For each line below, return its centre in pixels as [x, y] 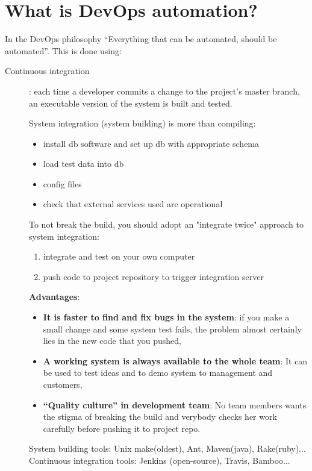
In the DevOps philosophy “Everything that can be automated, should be [141, 39]
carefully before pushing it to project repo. [122, 428]
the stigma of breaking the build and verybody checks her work [160, 416]
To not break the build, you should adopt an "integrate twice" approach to [166, 224]
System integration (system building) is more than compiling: [142, 123]
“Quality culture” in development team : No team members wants [175, 404]
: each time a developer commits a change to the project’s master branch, [164, 91]
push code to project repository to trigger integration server [153, 276]
